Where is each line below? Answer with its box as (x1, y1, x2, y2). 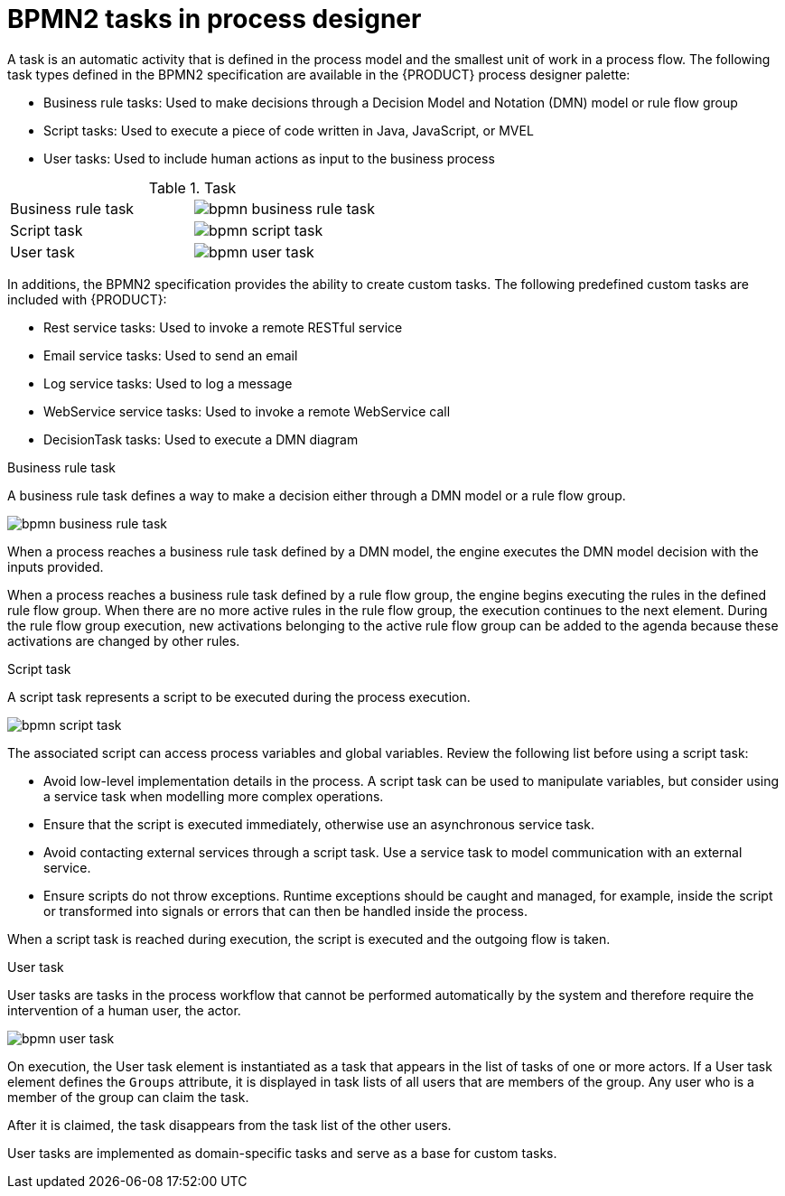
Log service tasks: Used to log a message (43, 375, 293, 391)
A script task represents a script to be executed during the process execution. (7, 688, 471, 705)
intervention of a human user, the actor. (7, 1002, 241, 1018)
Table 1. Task (148, 178, 237, 197)
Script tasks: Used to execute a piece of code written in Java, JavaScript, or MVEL (43, 122, 534, 138)
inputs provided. (7, 558, 104, 575)
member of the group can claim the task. (7, 1089, 249, 1105)
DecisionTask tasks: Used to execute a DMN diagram (43, 431, 359, 447)
